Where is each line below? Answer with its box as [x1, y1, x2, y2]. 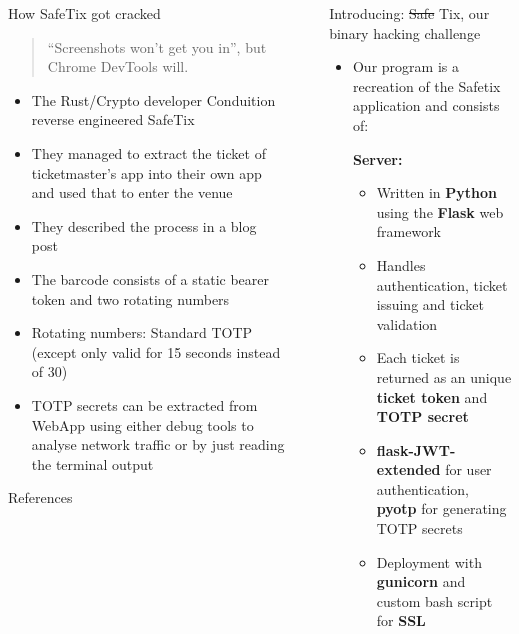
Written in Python [376, 182, 497, 203]
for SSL [376, 610, 426, 631]
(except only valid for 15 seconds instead [31, 341, 281, 362]
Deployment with [376, 551, 482, 572]
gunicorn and [376, 571, 466, 592]
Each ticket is [376, 347, 460, 368]
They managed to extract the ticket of [31, 142, 266, 163]
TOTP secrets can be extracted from [31, 394, 258, 415]
